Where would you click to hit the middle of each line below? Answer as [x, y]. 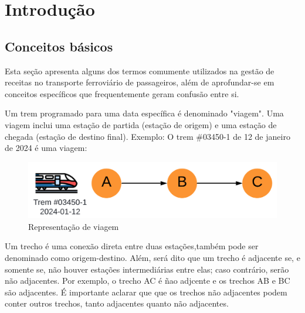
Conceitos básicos [59, 46]
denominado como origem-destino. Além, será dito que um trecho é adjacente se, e [152, 257]
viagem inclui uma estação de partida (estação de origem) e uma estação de [141, 124]
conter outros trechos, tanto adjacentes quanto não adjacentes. [117, 303]
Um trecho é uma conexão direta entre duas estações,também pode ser [132, 246]
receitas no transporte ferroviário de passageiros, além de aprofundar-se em [140, 82]
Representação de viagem [74, 226]
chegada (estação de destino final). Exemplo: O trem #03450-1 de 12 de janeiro [148, 136]
